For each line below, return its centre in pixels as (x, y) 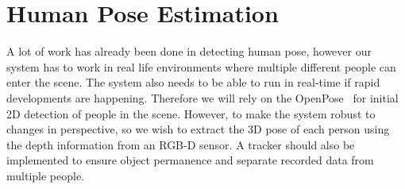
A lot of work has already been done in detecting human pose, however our (189, 51)
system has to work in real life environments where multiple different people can (201, 66)
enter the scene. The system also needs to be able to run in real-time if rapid (193, 82)
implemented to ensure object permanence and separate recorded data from (190, 160)
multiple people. (46, 175)
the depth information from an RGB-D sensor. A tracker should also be (181, 144)
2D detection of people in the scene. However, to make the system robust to (191, 113)
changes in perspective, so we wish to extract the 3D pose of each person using (198, 129)
